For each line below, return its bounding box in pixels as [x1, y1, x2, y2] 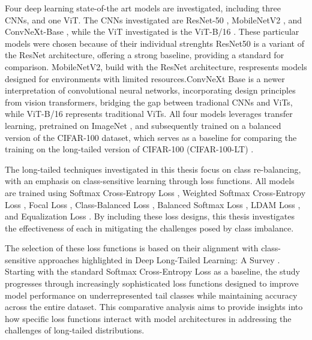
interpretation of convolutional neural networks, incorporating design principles [5, 84, 296, 97]
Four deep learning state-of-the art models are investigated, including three [5, 2, 281, 14]
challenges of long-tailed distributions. [5, 324, 145, 336]
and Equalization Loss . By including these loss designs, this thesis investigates [5, 210, 295, 222]
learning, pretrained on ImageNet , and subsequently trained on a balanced [5, 119, 281, 131]
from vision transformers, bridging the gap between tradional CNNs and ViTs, [5, 95, 293, 108]
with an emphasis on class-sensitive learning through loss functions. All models [5, 174, 295, 187]
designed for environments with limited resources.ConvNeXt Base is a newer [5, 72, 285, 85]
